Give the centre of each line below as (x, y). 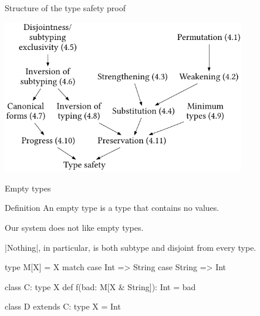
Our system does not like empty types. (74, 228)
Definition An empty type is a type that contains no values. (112, 208)
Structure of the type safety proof (65, 8)
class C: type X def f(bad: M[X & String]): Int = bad (100, 286)
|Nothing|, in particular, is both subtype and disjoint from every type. (131, 247)
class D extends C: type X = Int (63, 306)
